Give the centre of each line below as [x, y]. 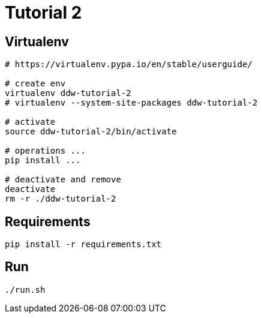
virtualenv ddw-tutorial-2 [68, 93]
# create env [35, 84]
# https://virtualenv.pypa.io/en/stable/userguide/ [129, 64]
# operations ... [45, 151]
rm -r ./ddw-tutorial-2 [61, 199]
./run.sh [25, 289]
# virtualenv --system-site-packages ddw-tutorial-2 [131, 103]
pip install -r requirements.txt [83, 244]
